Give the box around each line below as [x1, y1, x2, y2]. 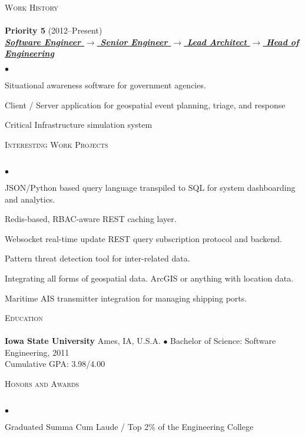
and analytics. [5, 193, 55, 205]
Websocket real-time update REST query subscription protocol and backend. [5, 232, 282, 244]
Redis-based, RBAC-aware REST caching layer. [5, 213, 177, 225]
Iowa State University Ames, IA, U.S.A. [5, 335, 161, 347]
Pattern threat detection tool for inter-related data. [5, 252, 190, 264]
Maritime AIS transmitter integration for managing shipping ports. [5, 292, 247, 304]
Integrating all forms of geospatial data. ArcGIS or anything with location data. [5, 272, 294, 284]
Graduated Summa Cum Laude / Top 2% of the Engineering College [5, 421, 254, 433]
